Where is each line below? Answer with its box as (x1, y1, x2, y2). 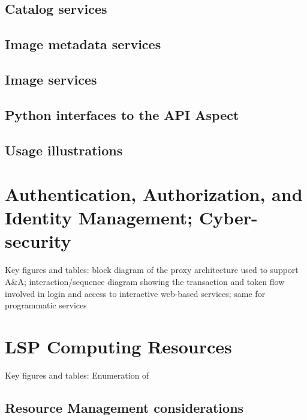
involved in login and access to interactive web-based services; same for (5, 287, 266, 299)
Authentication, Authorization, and (5, 182, 303, 206)
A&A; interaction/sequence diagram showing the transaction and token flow (5, 275, 285, 287)
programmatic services (5, 299, 87, 311)
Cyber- (199, 205, 258, 230)
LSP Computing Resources (5, 334, 232, 358)
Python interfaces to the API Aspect (5, 105, 239, 124)
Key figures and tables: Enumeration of (5, 368, 149, 381)
